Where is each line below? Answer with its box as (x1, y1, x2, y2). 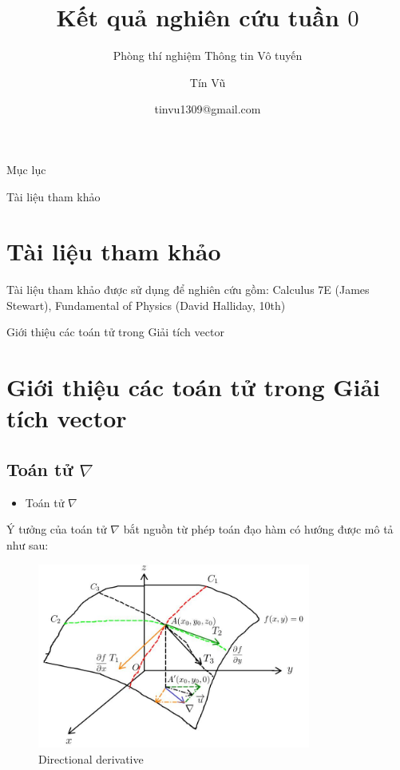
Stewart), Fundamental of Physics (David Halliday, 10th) (6, 296, 286, 313)
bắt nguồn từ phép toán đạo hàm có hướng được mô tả (123, 521, 394, 538)
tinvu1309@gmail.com (154, 101, 261, 117)
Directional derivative (38, 750, 144, 767)
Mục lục (6, 161, 46, 177)
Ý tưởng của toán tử (6, 521, 107, 538)
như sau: (6, 536, 49, 553)
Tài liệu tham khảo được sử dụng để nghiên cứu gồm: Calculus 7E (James (6, 281, 370, 298)
